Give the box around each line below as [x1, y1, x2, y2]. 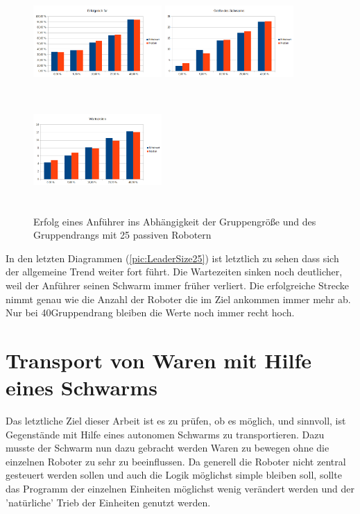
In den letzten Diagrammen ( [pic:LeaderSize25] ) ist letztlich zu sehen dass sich [6, 250, 339, 265]
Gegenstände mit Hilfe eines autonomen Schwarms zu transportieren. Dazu [6, 427, 325, 441]
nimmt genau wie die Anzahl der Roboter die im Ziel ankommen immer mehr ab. [6, 291, 351, 306]
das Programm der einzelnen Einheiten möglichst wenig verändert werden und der [6, 481, 354, 495]
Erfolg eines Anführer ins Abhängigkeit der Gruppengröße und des [33, 214, 316, 228]
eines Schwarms [6, 373, 157, 402]
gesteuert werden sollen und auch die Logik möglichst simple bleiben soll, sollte [6, 468, 342, 482]
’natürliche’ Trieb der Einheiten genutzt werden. [6, 495, 211, 509]
